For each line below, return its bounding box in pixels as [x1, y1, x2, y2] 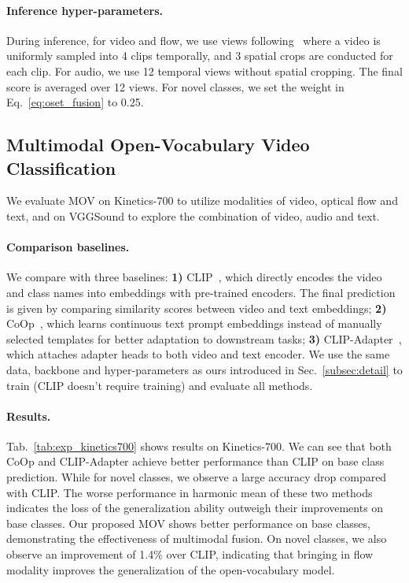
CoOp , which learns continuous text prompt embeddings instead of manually [6, 315, 382, 332]
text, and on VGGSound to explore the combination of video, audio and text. [6, 207, 380, 224]
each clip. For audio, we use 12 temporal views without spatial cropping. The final [6, 62, 403, 79]
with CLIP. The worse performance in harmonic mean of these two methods [6, 484, 373, 500]
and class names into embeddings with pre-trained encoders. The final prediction [6, 284, 396, 300]
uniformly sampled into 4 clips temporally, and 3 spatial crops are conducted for [6, 47, 393, 64]
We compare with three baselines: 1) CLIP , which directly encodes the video [6, 269, 382, 285]
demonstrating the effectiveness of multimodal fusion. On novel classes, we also [6, 530, 387, 547]
